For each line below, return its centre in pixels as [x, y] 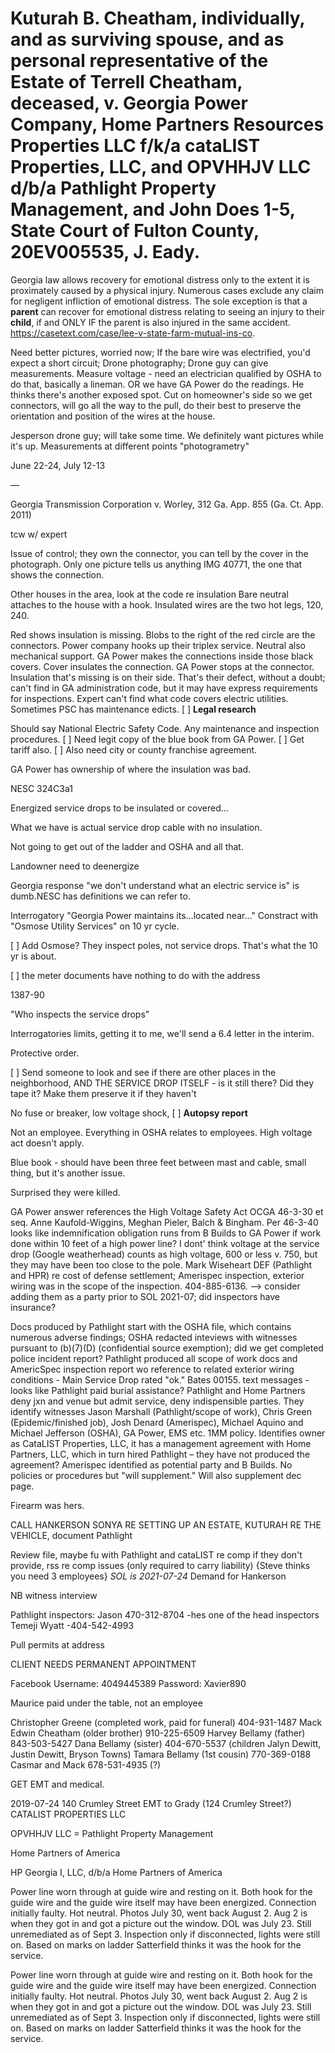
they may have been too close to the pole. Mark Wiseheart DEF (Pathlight [161, 1264]
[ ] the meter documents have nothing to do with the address [135, 975]
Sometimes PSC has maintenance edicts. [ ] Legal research [133, 709]
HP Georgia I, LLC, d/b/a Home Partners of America [116, 1872]
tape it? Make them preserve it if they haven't [103, 1093]
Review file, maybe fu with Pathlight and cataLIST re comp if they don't [156, 1554]
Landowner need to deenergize [75, 866]
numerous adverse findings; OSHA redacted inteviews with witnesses [154, 1337]
